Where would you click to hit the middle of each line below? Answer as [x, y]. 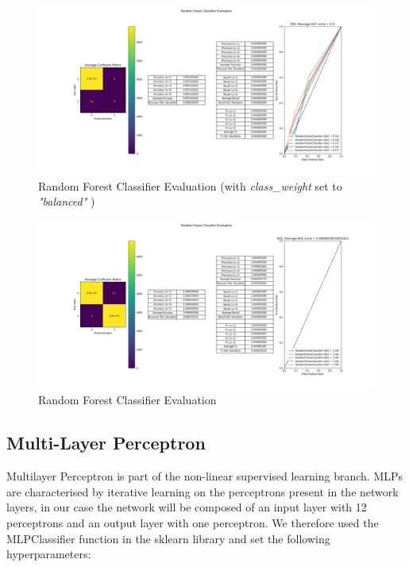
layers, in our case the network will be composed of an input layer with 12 [187, 507]
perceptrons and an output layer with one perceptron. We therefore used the [193, 522]
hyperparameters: [49, 554]
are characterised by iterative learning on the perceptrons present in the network [203, 491]
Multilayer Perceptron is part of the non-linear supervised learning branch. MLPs [205, 476]
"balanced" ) [67, 201]
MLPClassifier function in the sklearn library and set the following [168, 538]
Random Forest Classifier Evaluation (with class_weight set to [190, 185]
